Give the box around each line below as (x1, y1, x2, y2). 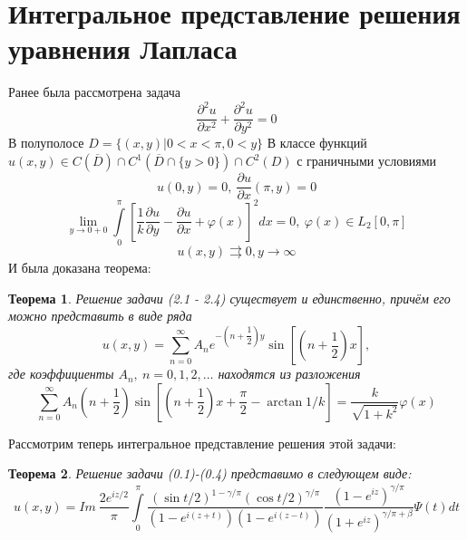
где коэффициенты (8, 364, 114, 383)
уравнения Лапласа (8, 30, 238, 67)
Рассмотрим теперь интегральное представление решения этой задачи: (8, 433, 396, 452)
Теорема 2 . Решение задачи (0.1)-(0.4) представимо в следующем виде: (8, 464, 412, 483)
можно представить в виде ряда (8, 306, 192, 325)
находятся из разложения (218, 364, 361, 383)
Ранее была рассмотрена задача (8, 82, 180, 101)
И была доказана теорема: (8, 257, 151, 276)
